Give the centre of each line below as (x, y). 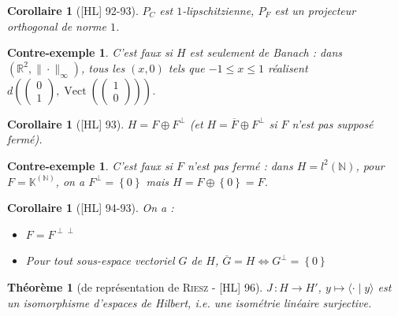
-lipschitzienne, (218, 10)
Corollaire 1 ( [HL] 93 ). (66, 123)
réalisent (288, 67)
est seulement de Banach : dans (266, 52)
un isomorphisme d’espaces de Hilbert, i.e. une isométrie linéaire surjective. (190, 302)
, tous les (103, 67)
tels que (186, 67)
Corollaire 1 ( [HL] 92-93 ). (73, 10)
